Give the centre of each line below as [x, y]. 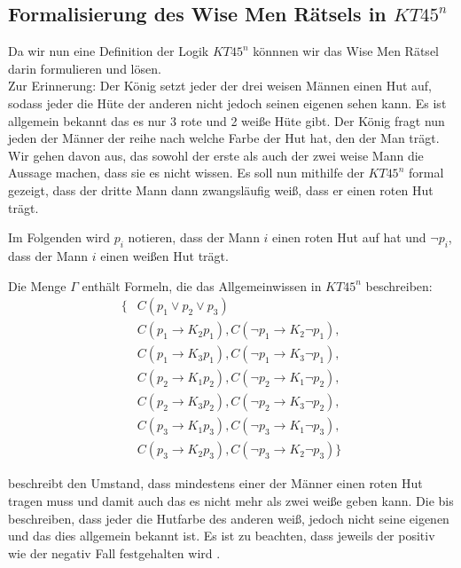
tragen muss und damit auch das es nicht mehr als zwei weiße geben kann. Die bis [231, 500]
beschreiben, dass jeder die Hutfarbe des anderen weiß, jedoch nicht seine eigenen [229, 518]
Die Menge [37, 285]
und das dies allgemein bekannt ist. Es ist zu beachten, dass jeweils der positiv [222, 536]
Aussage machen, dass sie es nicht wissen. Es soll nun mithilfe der [186, 173]
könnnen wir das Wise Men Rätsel [346, 51]
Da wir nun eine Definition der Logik [109, 51]
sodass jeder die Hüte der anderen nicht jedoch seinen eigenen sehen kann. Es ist [227, 103]
